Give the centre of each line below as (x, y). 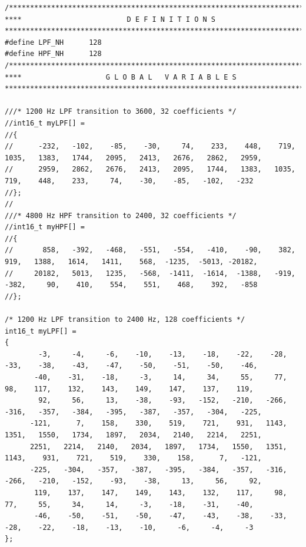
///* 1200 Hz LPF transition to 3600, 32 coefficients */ (121, 112)
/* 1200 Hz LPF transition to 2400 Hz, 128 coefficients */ (125, 320)
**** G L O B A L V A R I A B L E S (121, 77)
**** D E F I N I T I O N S (110, 19)
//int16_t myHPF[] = (45, 227)
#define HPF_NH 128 (53, 54)
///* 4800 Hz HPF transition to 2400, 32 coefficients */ (121, 215)
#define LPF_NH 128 (53, 42)
